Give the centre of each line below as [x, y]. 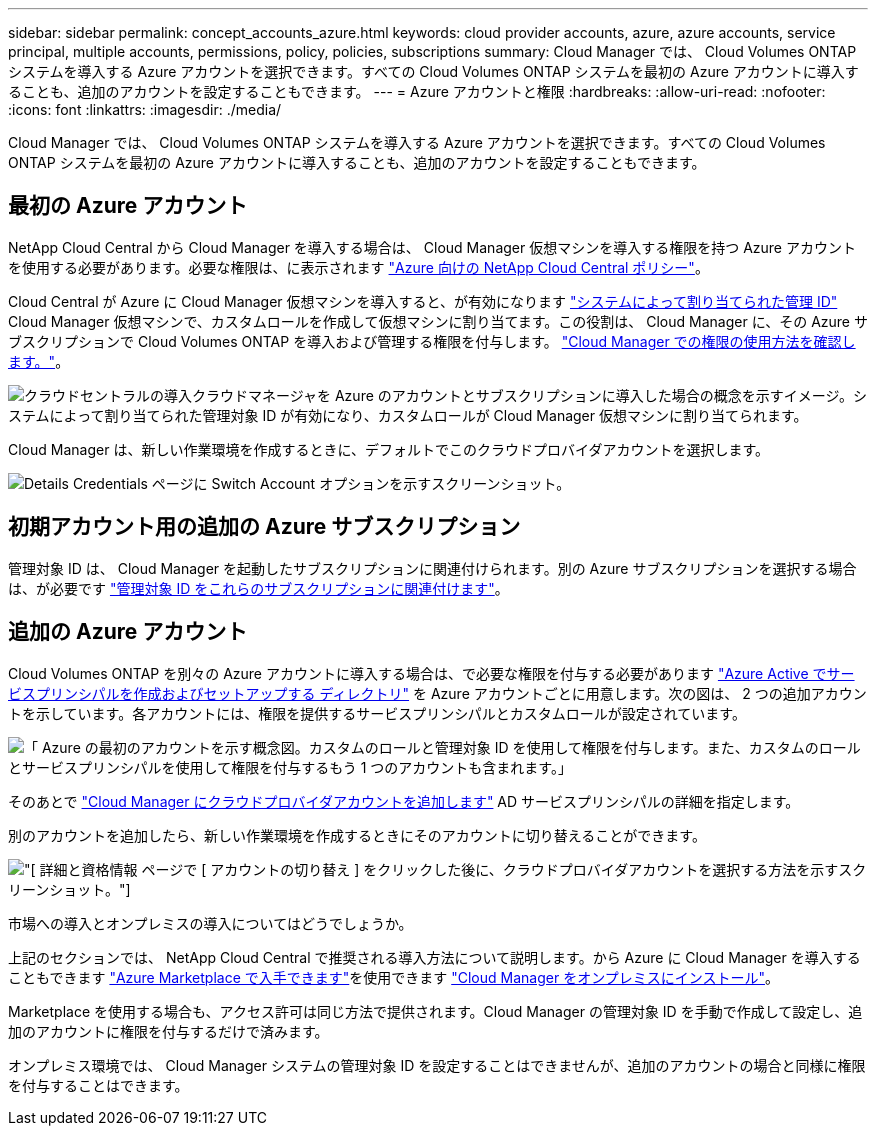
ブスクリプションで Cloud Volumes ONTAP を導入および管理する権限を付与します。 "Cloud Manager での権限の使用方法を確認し [432, 341]
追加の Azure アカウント [128, 632]
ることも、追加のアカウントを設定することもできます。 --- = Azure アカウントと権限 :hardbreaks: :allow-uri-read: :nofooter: [417, 91]
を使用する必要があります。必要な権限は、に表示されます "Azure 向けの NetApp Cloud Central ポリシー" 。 [358, 267]
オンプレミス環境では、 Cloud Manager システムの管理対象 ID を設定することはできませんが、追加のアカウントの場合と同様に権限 [437, 1065]
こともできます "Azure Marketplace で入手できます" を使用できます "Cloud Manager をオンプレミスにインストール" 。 [393, 977]
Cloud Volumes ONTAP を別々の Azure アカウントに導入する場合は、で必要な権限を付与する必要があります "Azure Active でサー [431, 673]
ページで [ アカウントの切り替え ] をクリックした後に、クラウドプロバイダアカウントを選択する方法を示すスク [504, 869]
